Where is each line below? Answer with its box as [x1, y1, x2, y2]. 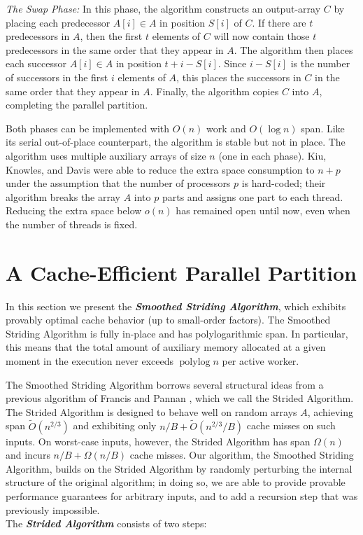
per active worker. [222, 354, 299, 368]
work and [206, 120, 246, 135]
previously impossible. [6, 502, 100, 517]
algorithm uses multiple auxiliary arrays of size [6, 148, 206, 162]
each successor [6, 56, 66, 71]
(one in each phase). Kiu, [218, 148, 327, 162]
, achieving [307, 404, 354, 419]
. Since [218, 56, 247, 71]
